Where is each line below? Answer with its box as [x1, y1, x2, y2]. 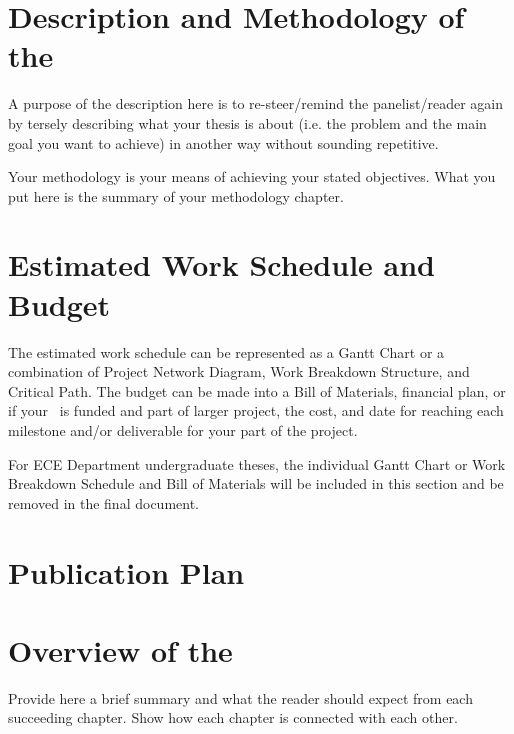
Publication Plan [8, 551, 245, 592]
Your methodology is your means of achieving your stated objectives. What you [8, 166, 496, 187]
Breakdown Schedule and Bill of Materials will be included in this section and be [8, 473, 504, 494]
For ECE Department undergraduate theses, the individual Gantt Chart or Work [8, 453, 506, 474]
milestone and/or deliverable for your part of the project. [8, 419, 358, 440]
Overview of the [8, 629, 233, 670]
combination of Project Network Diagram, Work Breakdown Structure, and [8, 361, 470, 382]
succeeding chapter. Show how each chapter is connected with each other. [8, 707, 458, 728]
